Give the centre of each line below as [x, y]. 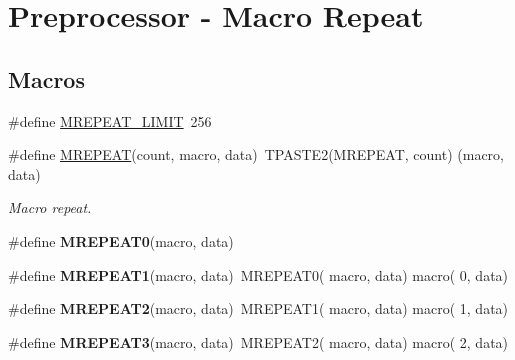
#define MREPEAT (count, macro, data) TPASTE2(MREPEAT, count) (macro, [256, 154]
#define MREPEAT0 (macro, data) [121, 240]
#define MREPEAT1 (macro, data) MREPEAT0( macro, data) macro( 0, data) [258, 274]
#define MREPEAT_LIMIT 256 [110, 120]
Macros [46, 78]
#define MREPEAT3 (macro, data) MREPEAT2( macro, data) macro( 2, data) [258, 341]
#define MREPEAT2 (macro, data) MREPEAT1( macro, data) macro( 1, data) [258, 308]
